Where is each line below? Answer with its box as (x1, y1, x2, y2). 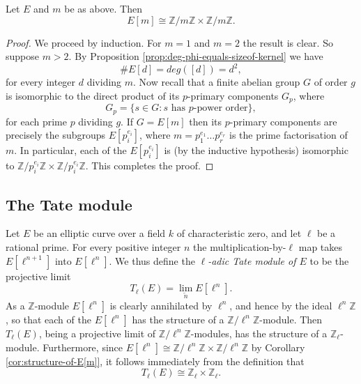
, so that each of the (6, 312, 91, 326)
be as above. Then (64, 1, 142, 15)
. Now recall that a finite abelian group (133, 75, 300, 89)
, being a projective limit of (38, 325, 156, 340)
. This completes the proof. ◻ (85, 158, 214, 173)
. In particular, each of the (14, 143, 127, 158)
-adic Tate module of (208, 253, 296, 268)
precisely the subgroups (6, 128, 106, 142)
